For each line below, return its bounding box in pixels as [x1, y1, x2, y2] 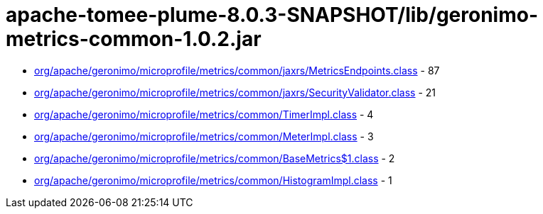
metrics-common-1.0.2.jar [6, 27, 262, 51]
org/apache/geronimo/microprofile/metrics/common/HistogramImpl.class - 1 [34, 174, 392, 186]
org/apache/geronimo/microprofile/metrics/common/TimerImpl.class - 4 [34, 108, 374, 120]
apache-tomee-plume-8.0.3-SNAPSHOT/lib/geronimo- [6, 3, 538, 27]
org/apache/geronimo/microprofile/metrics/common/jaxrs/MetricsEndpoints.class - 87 [34, 64, 440, 77]
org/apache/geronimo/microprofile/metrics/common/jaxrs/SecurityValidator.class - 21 [34, 86, 436, 98]
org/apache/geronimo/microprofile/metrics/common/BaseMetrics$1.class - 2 [34, 152, 395, 164]
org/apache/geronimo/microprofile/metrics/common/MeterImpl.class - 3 [34, 130, 374, 142]
